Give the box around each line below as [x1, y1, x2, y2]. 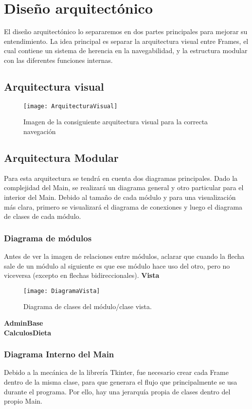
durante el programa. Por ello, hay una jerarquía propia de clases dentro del [4, 386, 231, 396]
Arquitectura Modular [4, 150, 119, 165]
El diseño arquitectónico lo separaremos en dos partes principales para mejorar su [4, 26, 248, 37]
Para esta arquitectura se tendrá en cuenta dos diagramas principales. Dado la [4, 173, 238, 183]
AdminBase [4, 317, 43, 328]
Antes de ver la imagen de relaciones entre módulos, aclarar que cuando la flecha [4, 251, 245, 261]
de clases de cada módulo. [4, 211, 81, 221]
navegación [23, 126, 56, 136]
